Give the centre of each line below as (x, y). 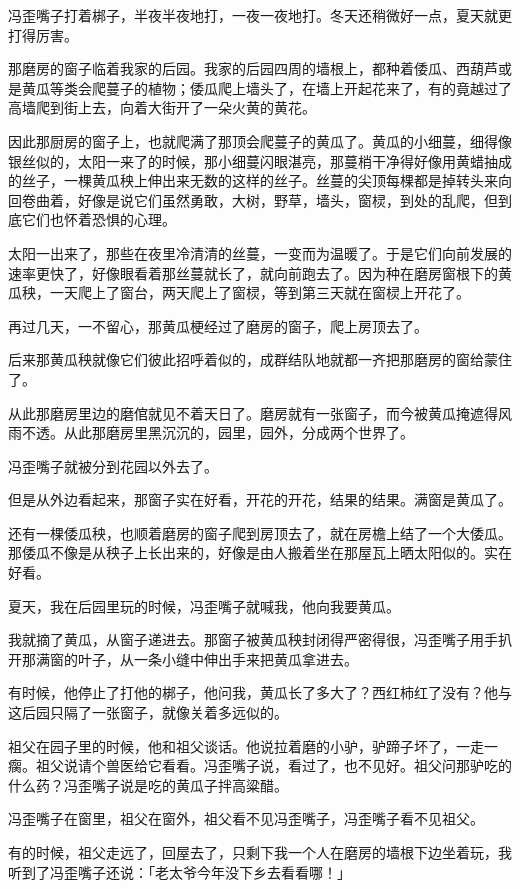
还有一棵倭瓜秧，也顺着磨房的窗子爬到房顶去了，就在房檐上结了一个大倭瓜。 (260, 532)
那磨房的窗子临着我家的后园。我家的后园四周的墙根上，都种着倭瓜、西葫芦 (253, 68)
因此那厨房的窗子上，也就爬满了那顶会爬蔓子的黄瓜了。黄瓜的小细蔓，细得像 (260, 140)
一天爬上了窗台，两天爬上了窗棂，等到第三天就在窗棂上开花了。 (259, 292)
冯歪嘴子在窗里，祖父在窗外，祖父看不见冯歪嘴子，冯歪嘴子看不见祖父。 (246, 818)
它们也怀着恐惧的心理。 (98, 219)
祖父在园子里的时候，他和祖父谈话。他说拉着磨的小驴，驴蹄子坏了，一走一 (253, 745)
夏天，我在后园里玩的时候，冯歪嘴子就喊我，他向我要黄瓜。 (204, 605)
